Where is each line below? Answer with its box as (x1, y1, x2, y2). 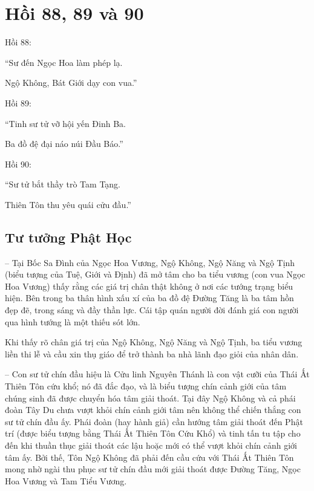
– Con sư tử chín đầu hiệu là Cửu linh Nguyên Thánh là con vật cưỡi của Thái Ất (5, 368, 310, 380)
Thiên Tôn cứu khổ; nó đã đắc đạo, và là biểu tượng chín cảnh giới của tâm (5, 380, 287, 392)
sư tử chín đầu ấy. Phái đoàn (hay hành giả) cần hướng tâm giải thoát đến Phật (5, 415, 303, 428)
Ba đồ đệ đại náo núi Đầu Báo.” (5, 137, 123, 150)
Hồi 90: (5, 157, 31, 170)
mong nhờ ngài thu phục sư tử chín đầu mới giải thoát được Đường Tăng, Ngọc (5, 463, 301, 475)
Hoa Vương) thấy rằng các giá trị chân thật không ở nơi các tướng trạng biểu (5, 279, 293, 292)
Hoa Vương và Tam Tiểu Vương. (5, 474, 127, 487)
